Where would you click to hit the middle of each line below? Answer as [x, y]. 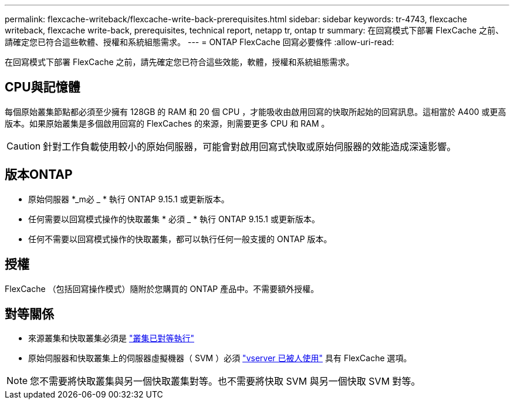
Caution [24, 146]
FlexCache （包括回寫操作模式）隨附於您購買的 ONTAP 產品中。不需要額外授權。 [162, 288]
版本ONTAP [39, 175]
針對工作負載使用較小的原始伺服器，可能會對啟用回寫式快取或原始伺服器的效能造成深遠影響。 [250, 146]
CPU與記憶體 [43, 87]
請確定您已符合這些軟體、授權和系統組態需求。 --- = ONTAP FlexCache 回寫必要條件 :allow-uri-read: [199, 42]
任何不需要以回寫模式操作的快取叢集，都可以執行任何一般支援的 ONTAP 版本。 [180, 239]
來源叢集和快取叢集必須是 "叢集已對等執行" [111, 338]
